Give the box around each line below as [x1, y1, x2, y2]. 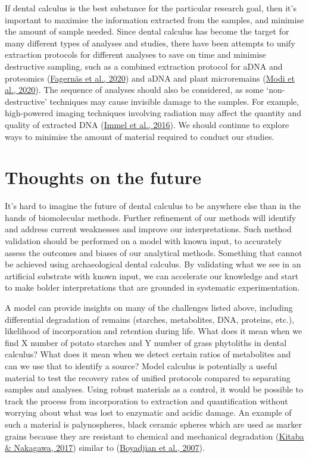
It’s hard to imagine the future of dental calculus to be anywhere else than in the [5, 200, 301, 212]
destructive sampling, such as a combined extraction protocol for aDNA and [5, 60, 283, 72]
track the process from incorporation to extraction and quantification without [5, 394, 288, 407]
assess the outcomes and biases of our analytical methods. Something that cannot [5, 246, 302, 258]
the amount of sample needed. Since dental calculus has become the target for [5, 25, 289, 38]
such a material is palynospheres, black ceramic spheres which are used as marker [5, 418, 302, 430]
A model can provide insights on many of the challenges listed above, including [5, 301, 293, 313]
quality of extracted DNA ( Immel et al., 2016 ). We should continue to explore [5, 118, 289, 130]
